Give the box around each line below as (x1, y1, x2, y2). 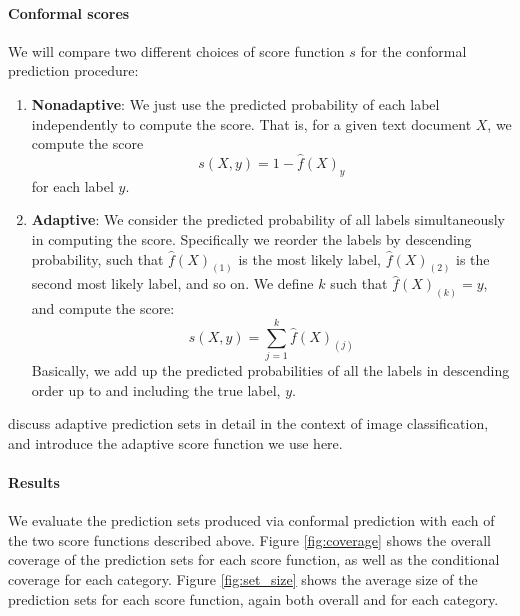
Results (8, 471, 60, 492)
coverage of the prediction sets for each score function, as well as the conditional (8, 549, 500, 570)
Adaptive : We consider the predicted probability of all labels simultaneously (31, 209, 505, 230)
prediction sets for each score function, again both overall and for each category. (8, 588, 499, 609)
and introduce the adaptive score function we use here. (8, 432, 343, 453)
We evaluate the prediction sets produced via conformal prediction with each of (8, 510, 495, 531)
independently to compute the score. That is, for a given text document (31, 113, 472, 134)
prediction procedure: (8, 60, 139, 81)
